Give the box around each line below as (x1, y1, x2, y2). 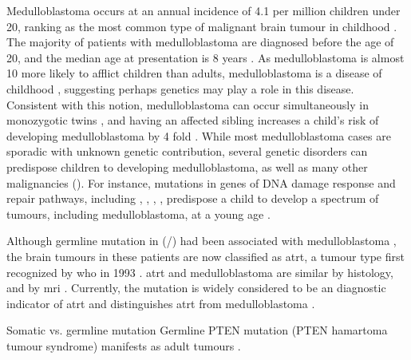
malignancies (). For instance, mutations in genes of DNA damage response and (6, 174, 396, 191)
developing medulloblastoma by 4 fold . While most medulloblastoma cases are (6, 127, 391, 144)
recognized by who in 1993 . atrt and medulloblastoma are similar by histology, (6, 263, 393, 280)
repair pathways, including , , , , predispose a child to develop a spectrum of (6, 190, 379, 207)
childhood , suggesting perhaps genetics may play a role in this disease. (6, 80, 354, 97)
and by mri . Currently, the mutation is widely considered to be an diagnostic (6, 279, 386, 296)
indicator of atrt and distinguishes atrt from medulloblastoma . (6, 295, 315, 311)
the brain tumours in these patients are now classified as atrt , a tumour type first (6, 247, 405, 264)
